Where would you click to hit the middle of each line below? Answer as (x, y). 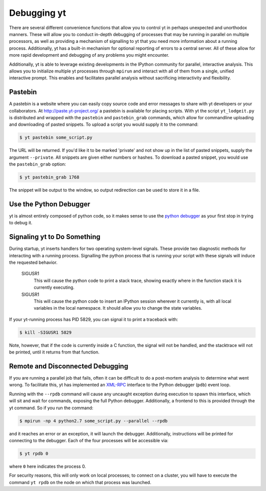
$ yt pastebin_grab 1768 (50, 177)
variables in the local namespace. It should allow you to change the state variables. (118, 308)
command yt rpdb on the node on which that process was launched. (80, 482)
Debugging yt (38, 13)
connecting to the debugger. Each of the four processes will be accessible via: (89, 440)
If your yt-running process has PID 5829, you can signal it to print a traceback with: (94, 319)
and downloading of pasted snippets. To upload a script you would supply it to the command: (104, 124)
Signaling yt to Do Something (55, 237)
